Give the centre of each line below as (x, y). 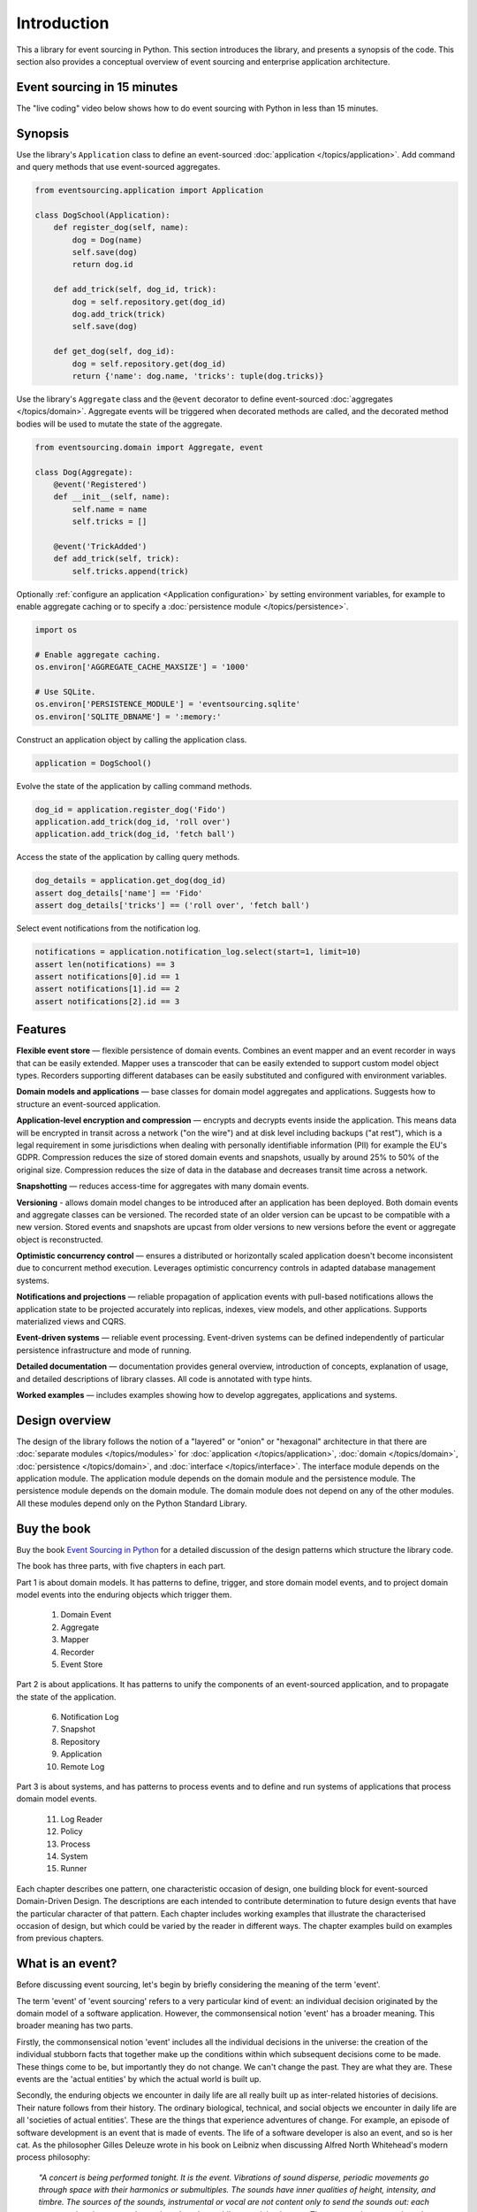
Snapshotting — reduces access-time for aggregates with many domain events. (163, 1187)
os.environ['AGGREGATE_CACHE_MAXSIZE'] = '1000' (142, 667)
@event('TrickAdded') (100, 546)
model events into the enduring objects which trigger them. (124, 1594)
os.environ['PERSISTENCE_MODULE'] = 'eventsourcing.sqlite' (168, 704)
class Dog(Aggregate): (84, 472)
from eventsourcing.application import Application (149, 191)
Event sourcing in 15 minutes (97, 87)
